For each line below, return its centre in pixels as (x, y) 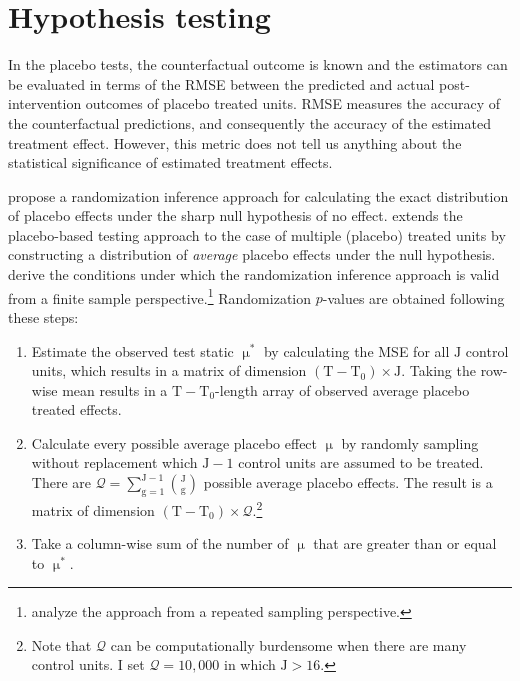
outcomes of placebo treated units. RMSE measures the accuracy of (292, 103)
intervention (45, 103)
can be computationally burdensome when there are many (288, 644)
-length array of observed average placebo (342, 389)
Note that (61, 644)
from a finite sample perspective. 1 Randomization (160, 296)
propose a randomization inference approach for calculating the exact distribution (258, 195)
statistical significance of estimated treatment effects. (170, 162)
